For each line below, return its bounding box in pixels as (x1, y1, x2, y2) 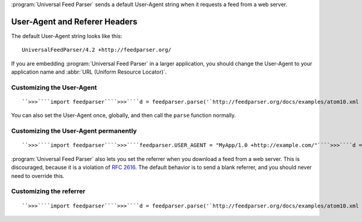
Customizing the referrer (11, 187, 86, 195)
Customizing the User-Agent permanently (11, 127, 137, 135)
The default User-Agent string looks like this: (11, 32, 122, 39)
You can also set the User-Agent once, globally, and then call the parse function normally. (11, 112, 237, 119)
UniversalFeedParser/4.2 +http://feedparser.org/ (22, 46, 172, 54)
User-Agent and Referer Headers (11, 16, 138, 27)
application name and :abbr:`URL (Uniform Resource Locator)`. (11, 68, 167, 75)
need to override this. (11, 172, 65, 179)
